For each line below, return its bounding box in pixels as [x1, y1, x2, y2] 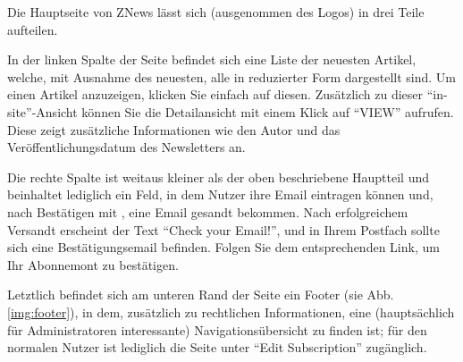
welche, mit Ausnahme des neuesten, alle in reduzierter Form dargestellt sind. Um [7, 67, 457, 86]
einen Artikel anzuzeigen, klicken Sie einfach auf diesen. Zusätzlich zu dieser [7, 85, 424, 104]
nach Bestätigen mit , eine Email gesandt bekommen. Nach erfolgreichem [7, 202, 408, 221]
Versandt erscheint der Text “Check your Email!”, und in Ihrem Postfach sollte [7, 220, 440, 239]
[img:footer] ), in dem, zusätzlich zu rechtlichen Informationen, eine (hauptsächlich [7, 302, 455, 321]
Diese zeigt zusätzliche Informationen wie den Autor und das [7, 120, 341, 139]
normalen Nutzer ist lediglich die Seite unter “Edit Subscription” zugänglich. [7, 338, 427, 357]
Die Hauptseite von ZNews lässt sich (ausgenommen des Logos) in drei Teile [7, 3, 425, 21]
